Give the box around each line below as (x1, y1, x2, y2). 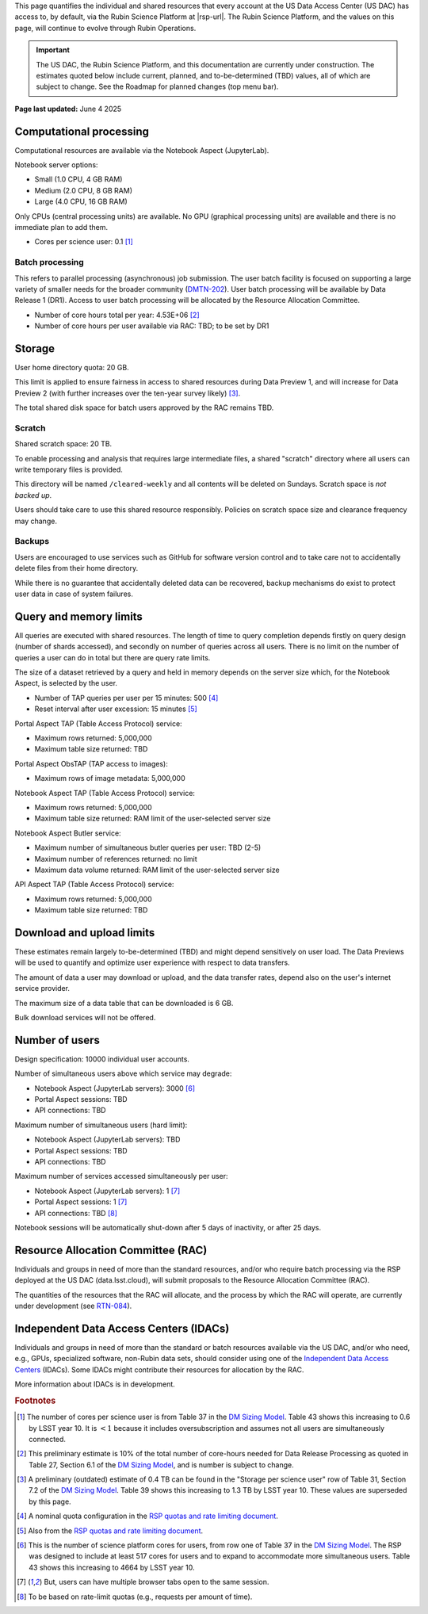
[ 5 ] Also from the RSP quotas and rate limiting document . (17, 1526, 204, 1536)
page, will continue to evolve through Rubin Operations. (14, 23, 197, 33)
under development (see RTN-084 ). (14, 1301, 132, 1310)
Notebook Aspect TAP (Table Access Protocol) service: (14, 788, 196, 797)
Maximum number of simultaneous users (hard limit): (14, 1120, 188, 1130)
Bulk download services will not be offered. (14, 1012, 156, 1022)
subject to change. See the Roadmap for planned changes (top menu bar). (36, 82, 279, 91)
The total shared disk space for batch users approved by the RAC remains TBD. (14, 403, 274, 412)
